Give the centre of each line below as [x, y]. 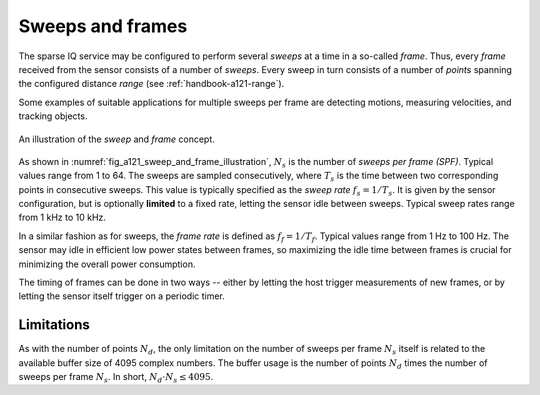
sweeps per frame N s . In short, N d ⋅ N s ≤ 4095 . [116, 378]
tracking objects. [53, 116]
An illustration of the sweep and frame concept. [116, 139]
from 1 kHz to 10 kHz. [62, 217]
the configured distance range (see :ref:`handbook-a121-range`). [151, 84]
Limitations [54, 325]
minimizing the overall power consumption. [107, 264]
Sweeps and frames [103, 26]
